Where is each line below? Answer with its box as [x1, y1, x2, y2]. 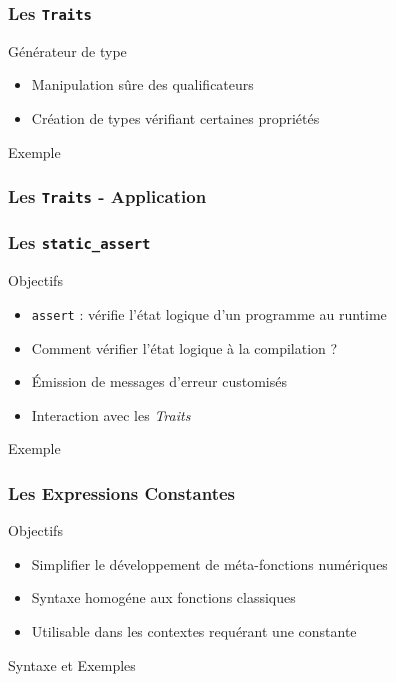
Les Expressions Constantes [8, 480, 236, 505]
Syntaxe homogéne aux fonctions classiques [31, 587, 296, 608]
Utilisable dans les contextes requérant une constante [31, 620, 357, 641]
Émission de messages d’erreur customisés [31, 371, 288, 392]
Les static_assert [8, 230, 151, 255]
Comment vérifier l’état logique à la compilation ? [31, 337, 338, 358]
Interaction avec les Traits [31, 404, 191, 425]
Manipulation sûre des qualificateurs [31, 74, 254, 95]
